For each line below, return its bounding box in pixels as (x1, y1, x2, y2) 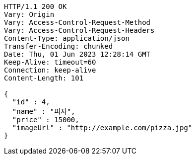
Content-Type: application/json (4, 34, 130, 42)
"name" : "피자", (12, 107, 75, 115)
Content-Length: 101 (4, 74, 84, 82)
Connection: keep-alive (4, 66, 96, 74)
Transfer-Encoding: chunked (4, 42, 113, 50)
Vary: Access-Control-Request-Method (4, 18, 151, 26)
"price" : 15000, (12, 116, 79, 124)
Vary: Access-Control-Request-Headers (4, 26, 155, 34)
